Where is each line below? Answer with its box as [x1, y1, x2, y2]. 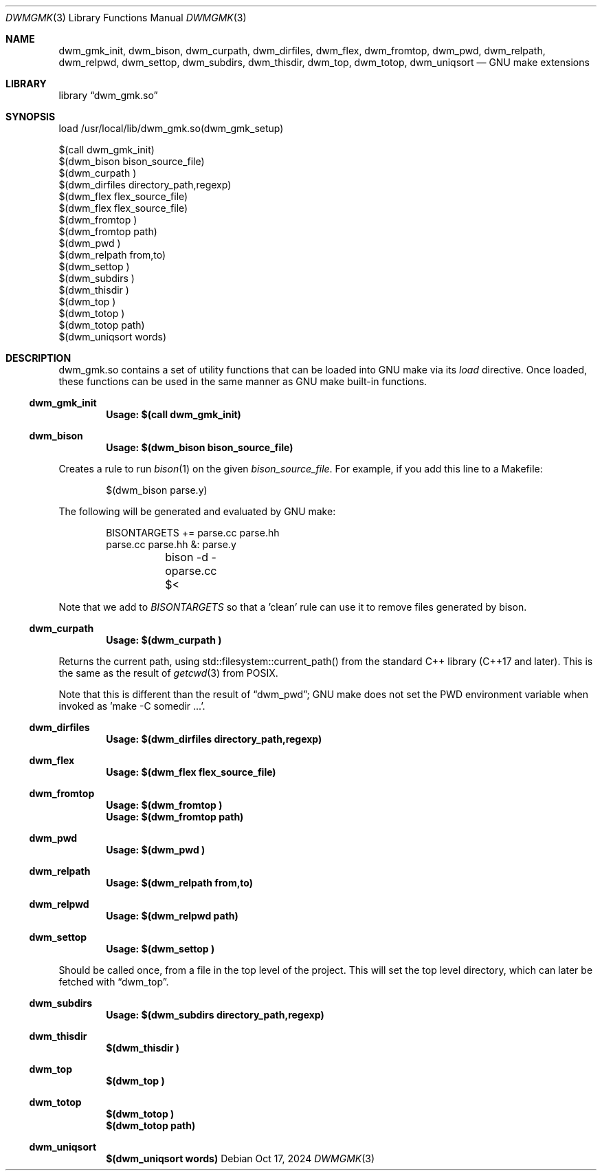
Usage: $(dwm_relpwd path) [106, 910, 238, 922]
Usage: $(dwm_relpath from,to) [106, 877, 254, 889]
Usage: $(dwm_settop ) [106, 943, 215, 955]
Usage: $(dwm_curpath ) [106, 634, 222, 646]
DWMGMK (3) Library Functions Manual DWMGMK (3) [5, 12, 247, 23]
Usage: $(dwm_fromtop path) [106, 811, 244, 823]
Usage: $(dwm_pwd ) [106, 844, 205, 856]
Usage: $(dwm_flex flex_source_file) [106, 766, 276, 778]
